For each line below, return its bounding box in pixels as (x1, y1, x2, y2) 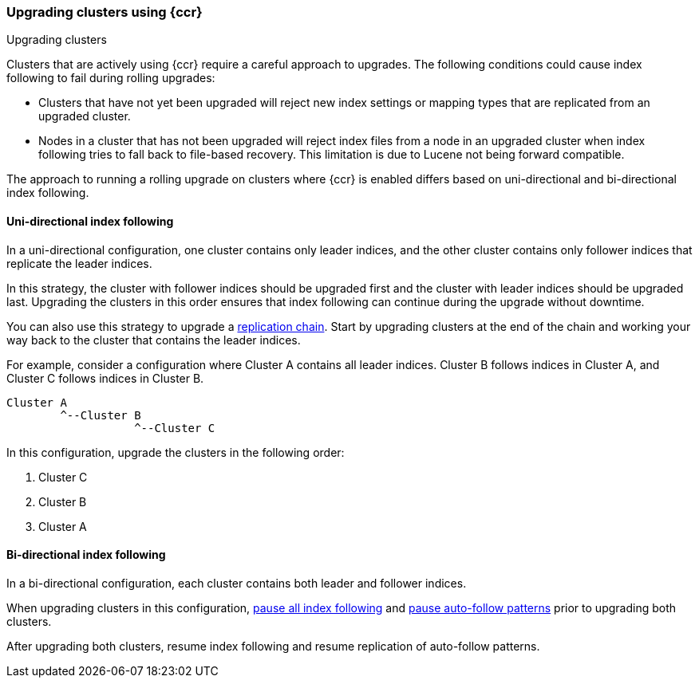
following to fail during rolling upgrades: (6, 71, 215, 85)
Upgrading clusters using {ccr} (6, 4, 203, 20)
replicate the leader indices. (6, 256, 152, 270)
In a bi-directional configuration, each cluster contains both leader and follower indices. (6, 576, 467, 590)
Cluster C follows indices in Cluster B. (6, 371, 204, 385)
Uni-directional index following (6, 214, 174, 228)
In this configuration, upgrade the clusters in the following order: (6, 445, 345, 459)
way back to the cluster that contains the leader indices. (6, 332, 301, 347)
